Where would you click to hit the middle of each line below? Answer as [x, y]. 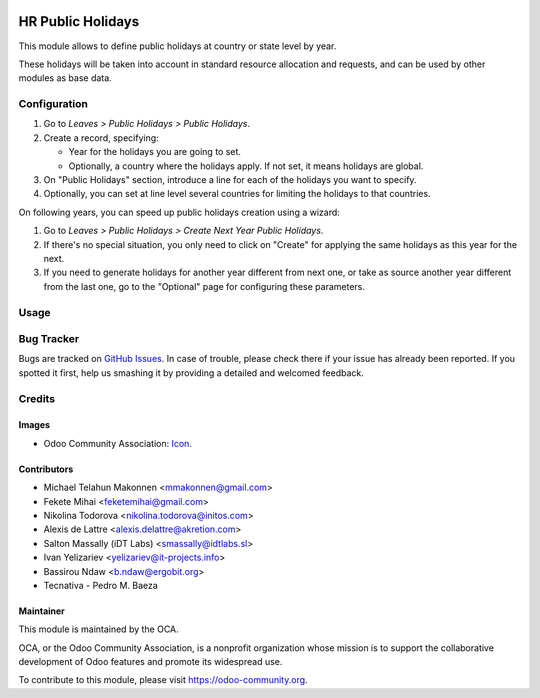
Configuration [53, 104]
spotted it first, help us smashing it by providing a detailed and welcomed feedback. [191, 372]
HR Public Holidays [79, 21]
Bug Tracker [49, 339]
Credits [36, 398]
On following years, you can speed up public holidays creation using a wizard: [179, 212]
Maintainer [41, 611]
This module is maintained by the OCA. [98, 629]
